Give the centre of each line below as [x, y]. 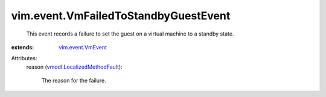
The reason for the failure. [74, 81]
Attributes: [24, 58]
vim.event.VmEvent [83, 47]
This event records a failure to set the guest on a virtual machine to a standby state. [130, 34]
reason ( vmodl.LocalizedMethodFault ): [75, 67]
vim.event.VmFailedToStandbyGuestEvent [121, 16]
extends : [23, 47]
